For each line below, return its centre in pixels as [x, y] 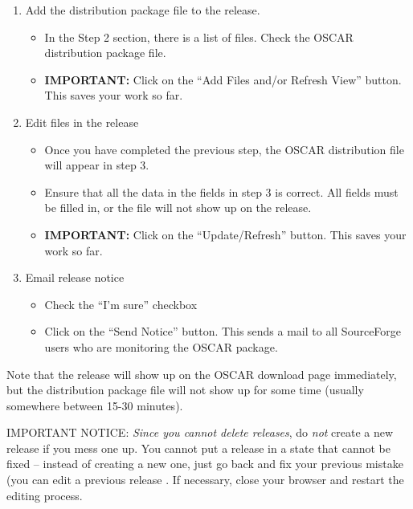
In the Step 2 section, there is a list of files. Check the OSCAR [199, 37]
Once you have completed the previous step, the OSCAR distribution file [224, 149]
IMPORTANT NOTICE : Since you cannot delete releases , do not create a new [200, 432]
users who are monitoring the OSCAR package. [161, 346]
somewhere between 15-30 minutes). [95, 405]
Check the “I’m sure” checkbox [121, 304]
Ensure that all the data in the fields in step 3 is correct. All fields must [221, 191]
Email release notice [75, 277]
